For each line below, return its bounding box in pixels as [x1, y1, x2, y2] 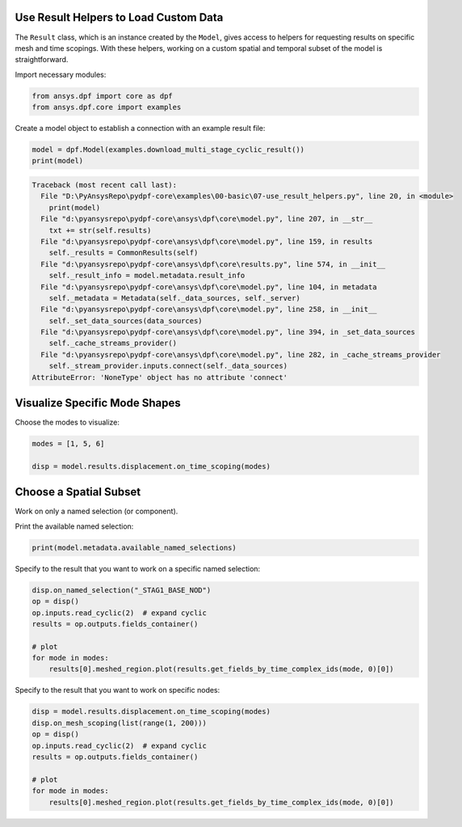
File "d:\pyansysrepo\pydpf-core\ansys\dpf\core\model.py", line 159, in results [40, 237, 373, 246]
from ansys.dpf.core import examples [31, 103, 182, 112]
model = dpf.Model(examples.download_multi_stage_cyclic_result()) [31, 146, 305, 154]
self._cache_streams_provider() [48, 339, 178, 348]
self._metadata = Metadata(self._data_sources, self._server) [48, 293, 300, 302]
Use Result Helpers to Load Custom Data [15, 11, 224, 24]
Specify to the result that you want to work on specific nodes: [15, 686, 220, 695]
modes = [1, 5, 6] [31, 439, 105, 449]
